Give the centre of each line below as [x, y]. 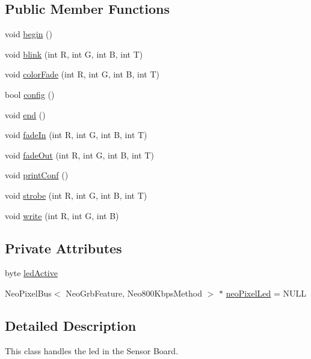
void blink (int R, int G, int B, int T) [74, 54]
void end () [25, 114]
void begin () [29, 34]
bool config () [30, 94]
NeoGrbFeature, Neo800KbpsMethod [134, 293]
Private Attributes [63, 248]
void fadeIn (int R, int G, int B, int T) [76, 135]
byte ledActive [31, 273]
